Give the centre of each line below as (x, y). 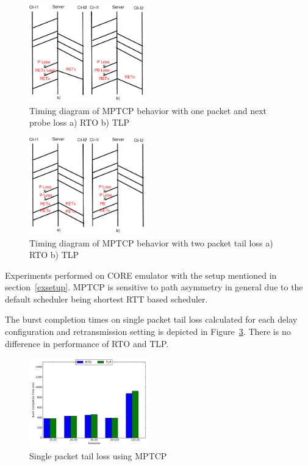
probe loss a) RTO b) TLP (80, 122)
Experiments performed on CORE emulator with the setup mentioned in (141, 275)
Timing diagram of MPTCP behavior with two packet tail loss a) (151, 242)
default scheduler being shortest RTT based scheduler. (106, 299)
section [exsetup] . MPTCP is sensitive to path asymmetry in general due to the (154, 287)
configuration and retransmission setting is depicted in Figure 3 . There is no (148, 332)
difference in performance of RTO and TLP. (87, 343)
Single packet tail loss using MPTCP (98, 456)
